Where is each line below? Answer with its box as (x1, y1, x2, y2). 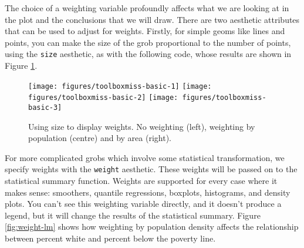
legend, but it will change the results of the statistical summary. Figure (5, 209, 261, 221)
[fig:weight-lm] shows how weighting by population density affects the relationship (5, 220, 299, 233)
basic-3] (28, 103, 62, 112)
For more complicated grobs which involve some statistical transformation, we (5, 151, 285, 163)
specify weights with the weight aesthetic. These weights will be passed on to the (5, 163, 298, 175)
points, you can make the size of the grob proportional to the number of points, (5, 36, 291, 48)
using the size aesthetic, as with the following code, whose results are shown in (5, 48, 292, 60)
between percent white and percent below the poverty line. (5, 232, 216, 244)
